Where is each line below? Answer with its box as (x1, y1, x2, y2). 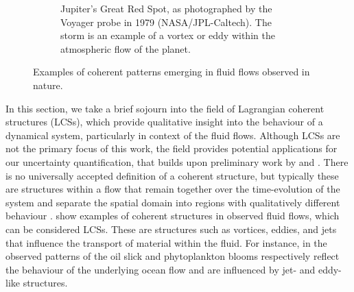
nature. (33, 77, 63, 92)
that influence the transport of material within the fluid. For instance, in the (5, 235, 327, 250)
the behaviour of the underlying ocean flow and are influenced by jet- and (5, 262, 316, 276)
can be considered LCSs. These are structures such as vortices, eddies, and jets (5, 221, 337, 236)
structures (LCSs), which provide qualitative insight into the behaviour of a (5, 114, 323, 129)
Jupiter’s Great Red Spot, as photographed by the (60, 1, 272, 15)
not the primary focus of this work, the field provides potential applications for (5, 141, 338, 156)
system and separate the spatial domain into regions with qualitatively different (5, 195, 340, 209)
